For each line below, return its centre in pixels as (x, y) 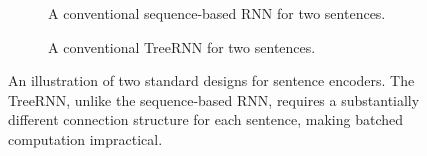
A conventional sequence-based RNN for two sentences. (217, 13)
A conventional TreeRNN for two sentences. (182, 46)
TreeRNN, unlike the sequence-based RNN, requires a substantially (214, 99)
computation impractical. (85, 138)
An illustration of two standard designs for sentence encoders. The (211, 80)
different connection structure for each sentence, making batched (206, 119)
